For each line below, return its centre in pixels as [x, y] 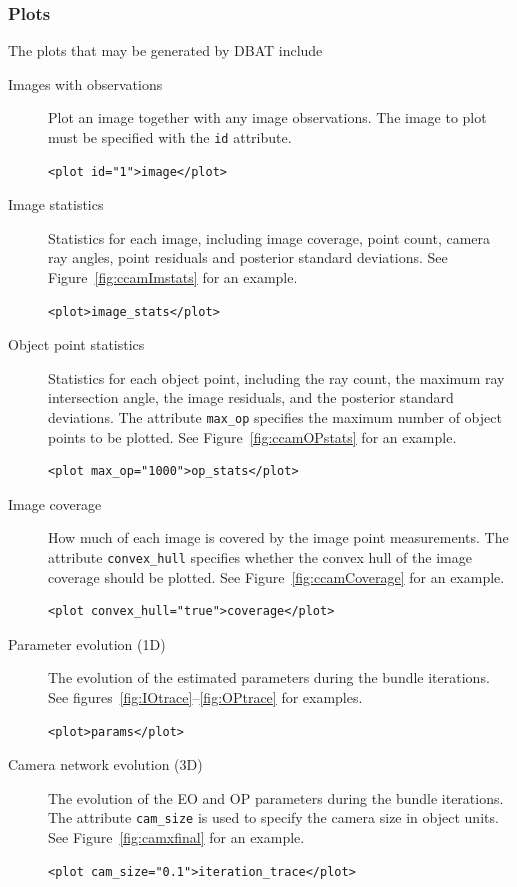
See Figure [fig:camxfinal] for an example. [176, 837]
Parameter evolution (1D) [87, 643]
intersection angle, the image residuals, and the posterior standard [251, 397]
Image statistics [56, 204]
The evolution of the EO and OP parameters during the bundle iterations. [276, 797]
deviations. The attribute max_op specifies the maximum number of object [275, 417]
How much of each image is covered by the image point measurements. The [278, 537]
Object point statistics [76, 344]
